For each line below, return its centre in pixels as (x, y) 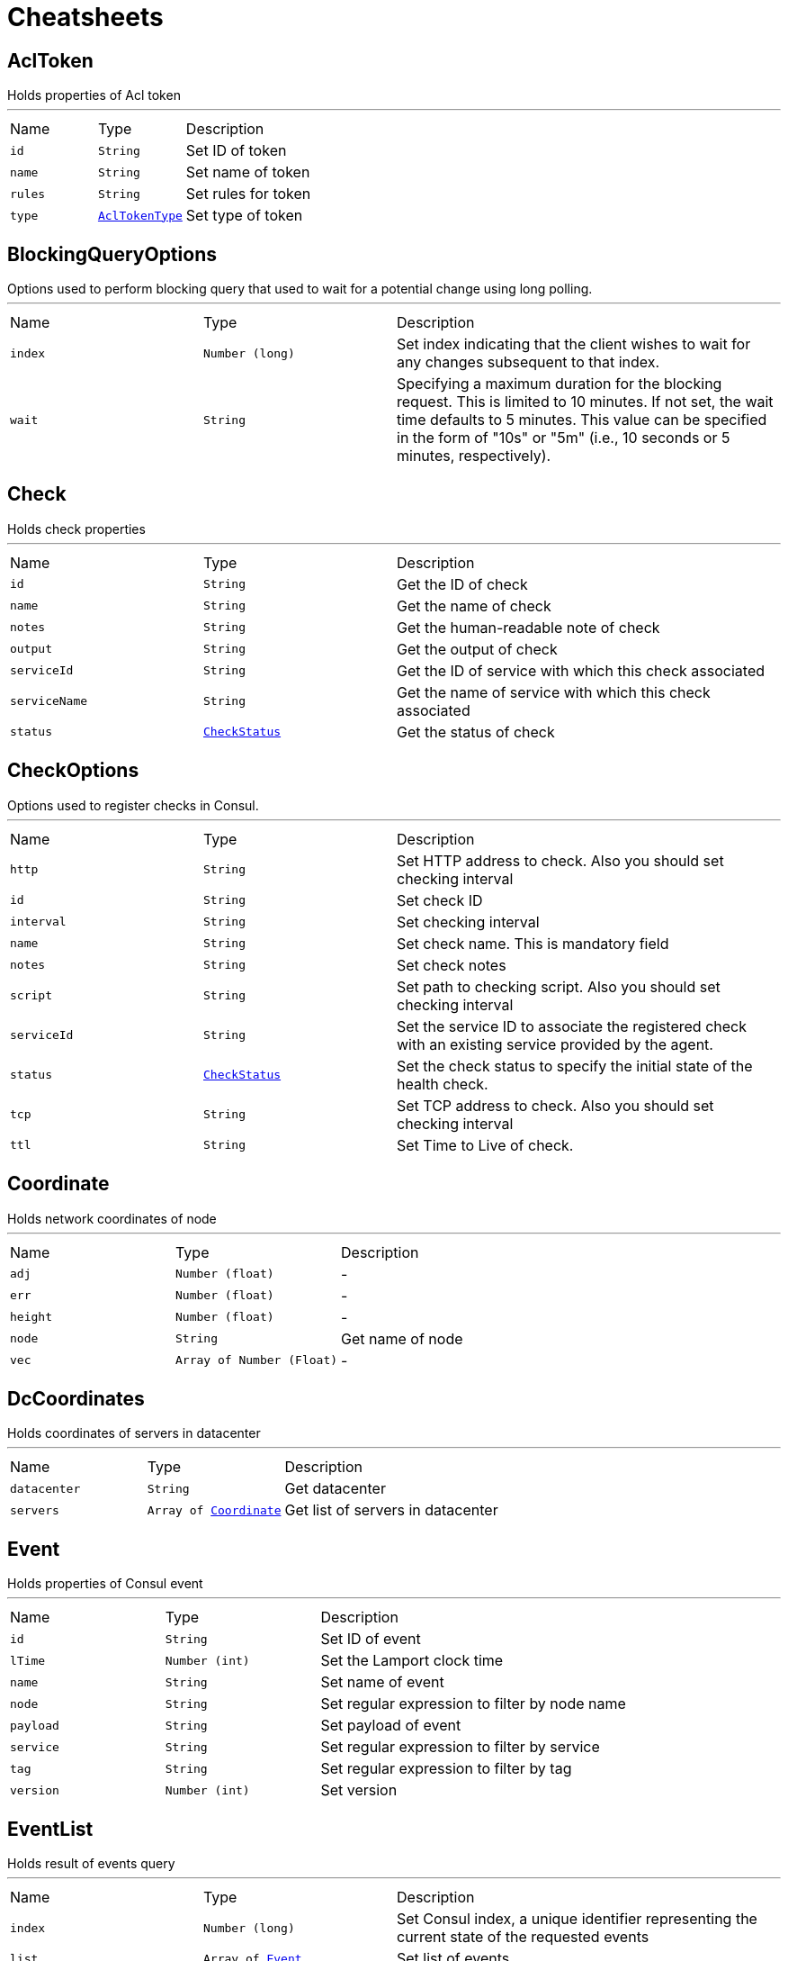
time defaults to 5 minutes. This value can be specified (582, 420)
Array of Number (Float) (257, 1360)
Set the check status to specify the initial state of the (575, 1066)
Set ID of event (371, 1639)
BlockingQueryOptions (112, 254)
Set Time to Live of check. (485, 1145)
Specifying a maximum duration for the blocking (560, 384)
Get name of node (402, 1338)
